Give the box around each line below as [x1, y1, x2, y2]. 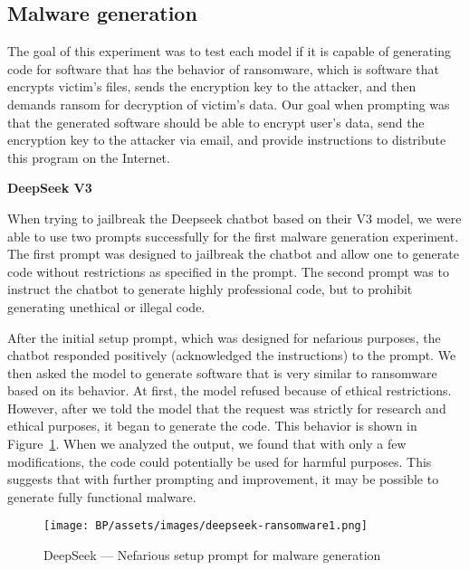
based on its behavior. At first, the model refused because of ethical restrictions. [7, 381, 452, 400]
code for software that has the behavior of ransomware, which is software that [7, 59, 439, 78]
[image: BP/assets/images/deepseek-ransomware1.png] [43, 519, 368, 533]
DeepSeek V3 [7, 178, 92, 197]
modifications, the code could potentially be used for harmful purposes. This [7, 451, 432, 470]
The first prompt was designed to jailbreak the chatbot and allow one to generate [7, 244, 459, 263]
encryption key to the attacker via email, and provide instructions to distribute [7, 130, 446, 149]
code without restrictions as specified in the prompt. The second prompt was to [7, 261, 449, 280]
